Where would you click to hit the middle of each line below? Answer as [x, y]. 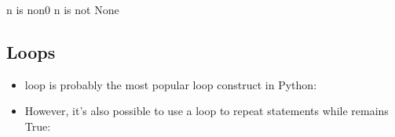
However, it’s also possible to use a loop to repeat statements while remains [207, 111]
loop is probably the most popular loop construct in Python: [171, 84]
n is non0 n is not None [63, 9]
